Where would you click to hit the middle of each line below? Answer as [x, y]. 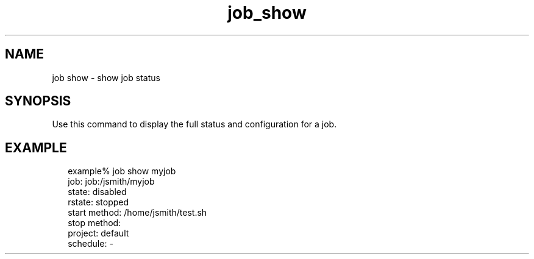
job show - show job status [106, 77]
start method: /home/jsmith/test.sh [137, 213]
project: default [98, 233]
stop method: [94, 223]
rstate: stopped [98, 202]
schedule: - [91, 244]
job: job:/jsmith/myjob [111, 182]
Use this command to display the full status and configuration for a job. [194, 124]
